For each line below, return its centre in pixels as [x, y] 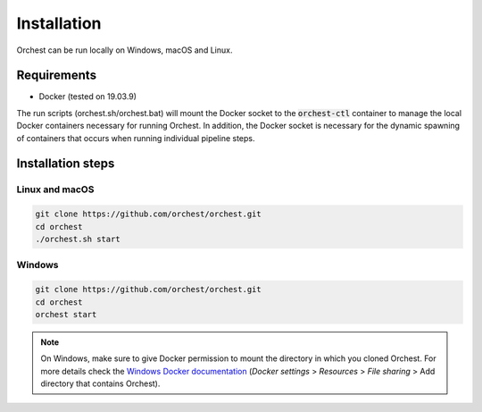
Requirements [57, 76]
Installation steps [66, 164]
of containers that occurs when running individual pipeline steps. [136, 138]
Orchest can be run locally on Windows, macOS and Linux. [125, 50]
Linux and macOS [55, 189]
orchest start [66, 314]
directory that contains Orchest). [100, 383]
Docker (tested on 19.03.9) [88, 97]
